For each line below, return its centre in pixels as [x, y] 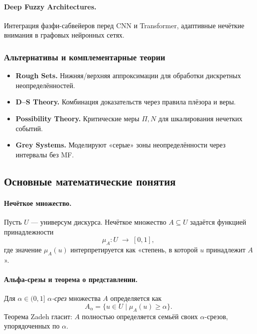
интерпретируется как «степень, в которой [134, 249]
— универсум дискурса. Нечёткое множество [99, 221]
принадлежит [226, 249]
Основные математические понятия [90, 181]
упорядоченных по [32, 326]
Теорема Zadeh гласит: [38, 316]
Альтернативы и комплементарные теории [85, 57]
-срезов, [216, 316]
